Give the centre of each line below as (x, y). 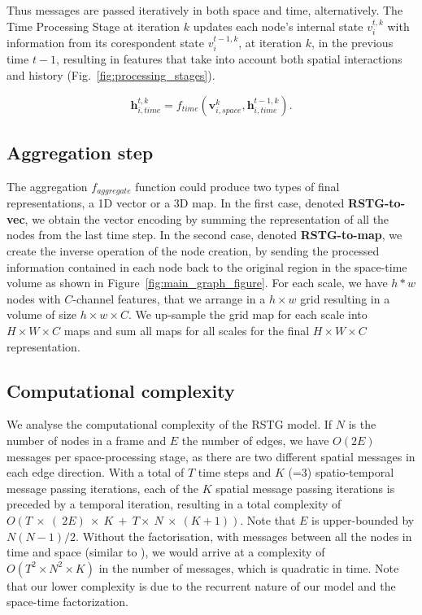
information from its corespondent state (106, 43)
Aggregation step (80, 153)
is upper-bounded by (363, 519)
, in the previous (352, 43)
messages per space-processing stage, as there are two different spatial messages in (211, 456)
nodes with (34, 298)
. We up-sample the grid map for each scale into (248, 314)
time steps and (235, 472)
